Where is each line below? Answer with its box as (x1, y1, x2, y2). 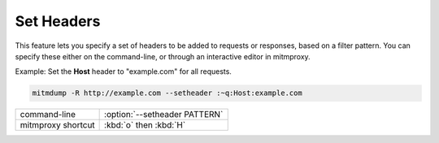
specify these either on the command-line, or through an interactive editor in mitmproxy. (15, 51, 311, 61)
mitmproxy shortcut (20, 119, 95, 131)
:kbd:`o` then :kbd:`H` (104, 119, 186, 131)
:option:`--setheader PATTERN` (104, 109, 224, 120)
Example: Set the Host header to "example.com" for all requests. (15, 67, 232, 76)
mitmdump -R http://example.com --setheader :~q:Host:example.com (32, 89, 302, 97)
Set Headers (15, 12, 101, 30)
